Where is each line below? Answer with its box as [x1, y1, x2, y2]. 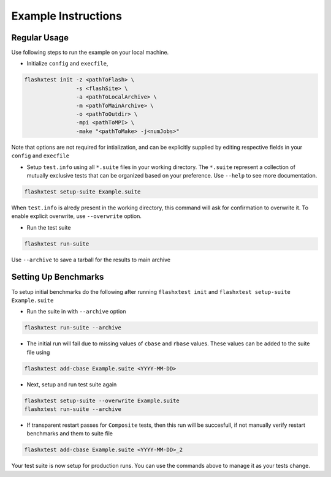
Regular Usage [11, 32, 69, 43]
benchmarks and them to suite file [26, 430, 113, 437]
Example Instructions [11, 9, 123, 23]
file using [26, 348, 50, 356]
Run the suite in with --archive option [26, 308, 126, 315]
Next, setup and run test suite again [26, 380, 117, 388]
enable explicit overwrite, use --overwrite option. [11, 212, 142, 220]
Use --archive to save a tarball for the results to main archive [11, 256, 171, 263]
